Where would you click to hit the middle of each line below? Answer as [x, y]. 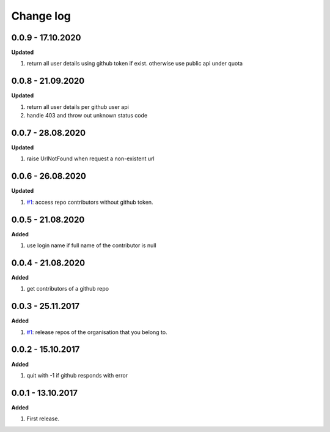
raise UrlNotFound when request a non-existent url [91, 158]
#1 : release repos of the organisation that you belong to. [97, 332]
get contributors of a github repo [68, 289]
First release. [43, 419]
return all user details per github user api [78, 106]
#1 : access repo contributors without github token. [90, 202]
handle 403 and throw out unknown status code [87, 116]
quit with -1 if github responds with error [77, 375]
